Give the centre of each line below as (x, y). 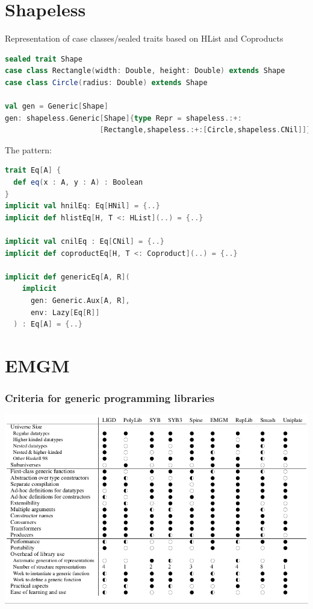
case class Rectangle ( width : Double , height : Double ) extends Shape (145, 71)
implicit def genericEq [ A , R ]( (67, 277)
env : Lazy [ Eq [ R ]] (65, 312)
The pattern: (28, 149)
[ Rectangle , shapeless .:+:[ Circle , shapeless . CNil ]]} (205, 130)
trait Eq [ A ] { (33, 171)
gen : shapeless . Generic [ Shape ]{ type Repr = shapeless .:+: (123, 118)
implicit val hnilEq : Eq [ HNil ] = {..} (82, 206)
